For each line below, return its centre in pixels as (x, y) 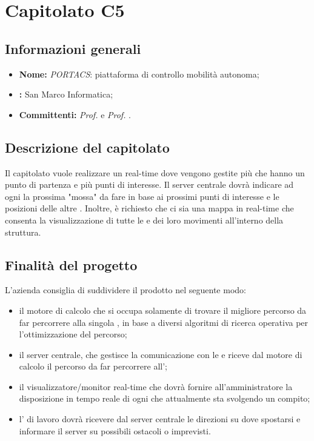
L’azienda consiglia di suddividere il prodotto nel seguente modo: (125, 290)
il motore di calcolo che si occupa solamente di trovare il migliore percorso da (163, 310)
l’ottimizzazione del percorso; (73, 334)
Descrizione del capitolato (87, 147)
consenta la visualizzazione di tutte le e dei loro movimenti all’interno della (144, 220)
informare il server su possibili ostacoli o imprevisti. (115, 430)
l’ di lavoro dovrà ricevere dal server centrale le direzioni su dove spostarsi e (160, 419)
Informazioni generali (73, 48)
